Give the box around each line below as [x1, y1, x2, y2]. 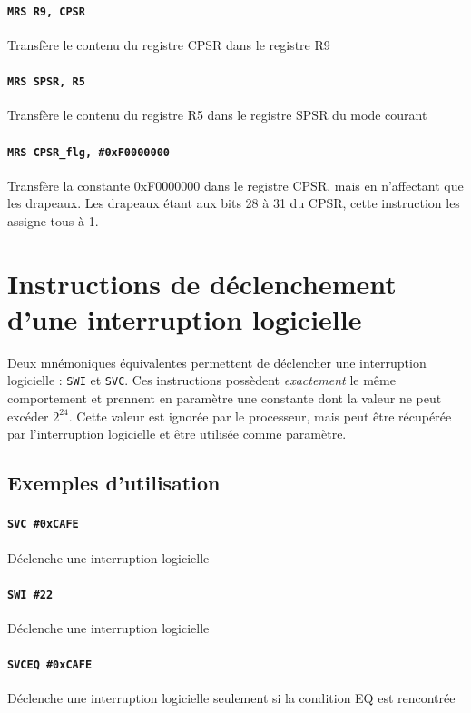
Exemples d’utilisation [7, 469, 221, 497]
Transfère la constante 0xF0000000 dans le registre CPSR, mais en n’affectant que [7, 175, 464, 194]
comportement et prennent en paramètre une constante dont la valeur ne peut [7, 389, 442, 408]
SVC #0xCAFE [7, 518, 79, 531]
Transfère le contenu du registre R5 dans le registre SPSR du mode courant [7, 105, 427, 124]
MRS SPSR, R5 [7, 75, 85, 89]
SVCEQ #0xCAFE [7, 659, 93, 672]
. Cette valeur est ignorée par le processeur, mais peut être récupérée [68, 406, 452, 425]
